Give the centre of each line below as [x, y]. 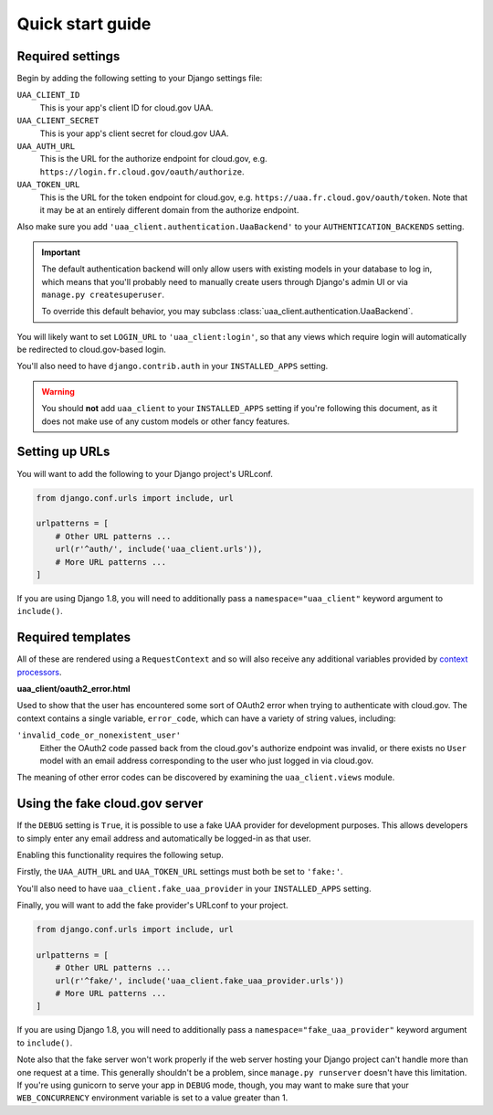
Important [61, 252]
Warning [58, 391]
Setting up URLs [63, 452]
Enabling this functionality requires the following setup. [120, 855]
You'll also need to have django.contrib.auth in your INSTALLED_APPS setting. [173, 366]
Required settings [68, 56]
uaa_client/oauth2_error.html [74, 688]
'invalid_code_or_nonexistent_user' [99, 735]
